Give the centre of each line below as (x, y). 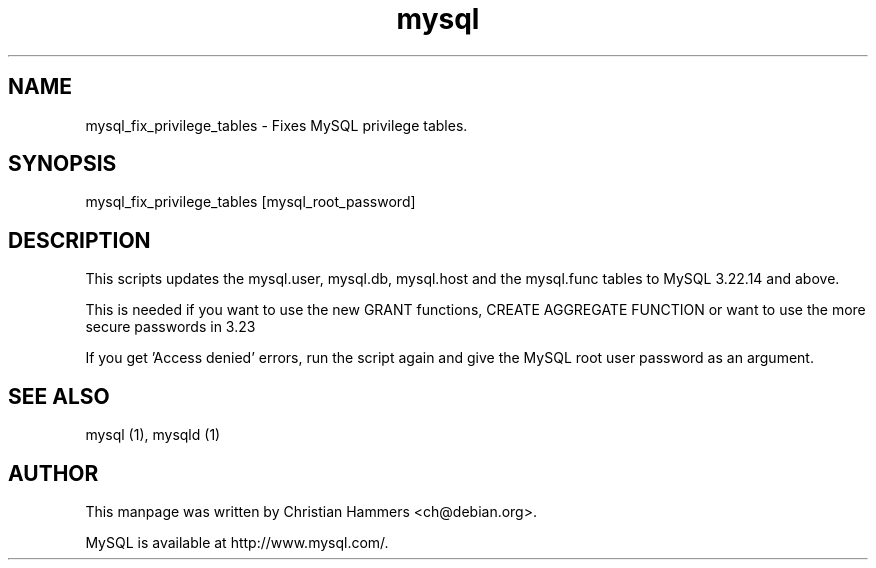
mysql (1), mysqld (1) (153, 435)
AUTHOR (53, 473)
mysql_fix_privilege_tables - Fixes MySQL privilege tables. (276, 125)
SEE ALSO (59, 396)
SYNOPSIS (62, 164)
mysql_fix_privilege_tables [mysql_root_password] (250, 202)
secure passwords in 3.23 (170, 327)
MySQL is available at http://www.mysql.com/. (237, 542)
